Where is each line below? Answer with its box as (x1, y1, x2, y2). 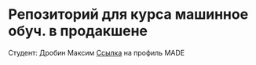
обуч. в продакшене (8, 22, 148, 40)
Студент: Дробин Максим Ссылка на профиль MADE (8, 48, 185, 57)
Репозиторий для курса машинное (8, 5, 249, 23)
